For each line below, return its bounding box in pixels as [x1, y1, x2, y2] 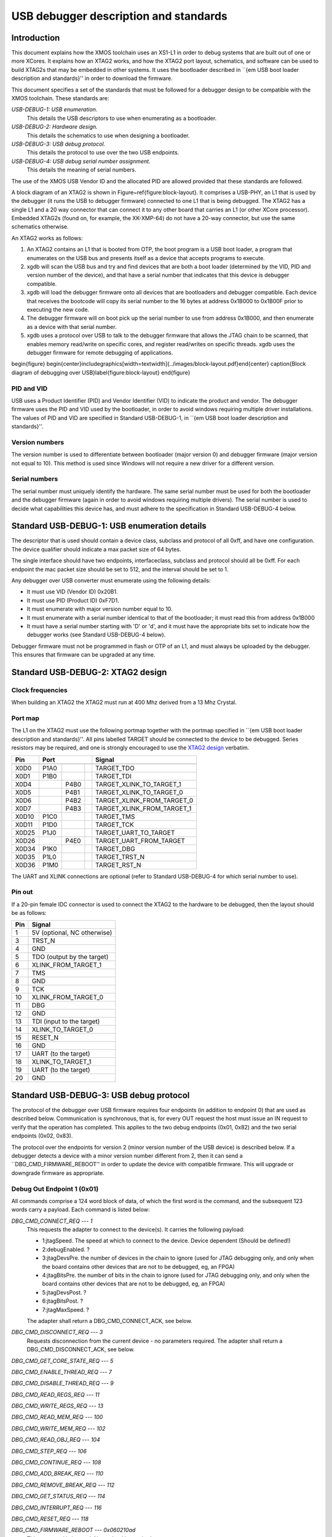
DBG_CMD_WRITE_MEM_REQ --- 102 [11, 1424, 106, 1432]
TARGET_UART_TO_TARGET [95, 828, 175, 837]
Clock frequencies [11, 686, 68, 694]
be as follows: [11, 909, 47, 917]
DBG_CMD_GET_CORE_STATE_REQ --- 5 [11, 1357, 114, 1364]
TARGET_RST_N [95, 861, 141, 869]
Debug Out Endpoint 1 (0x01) [11, 1184, 99, 1193]
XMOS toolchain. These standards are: [11, 95, 109, 102]
